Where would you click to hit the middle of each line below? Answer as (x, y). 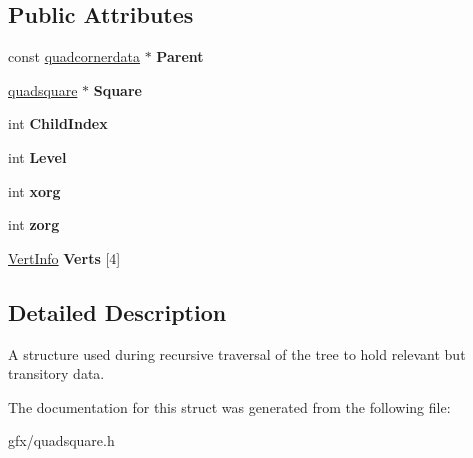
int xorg (34, 190)
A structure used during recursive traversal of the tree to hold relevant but (237, 353)
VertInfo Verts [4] (64, 257)
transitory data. (56, 373)
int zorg (34, 224)
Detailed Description (117, 311)
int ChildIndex (58, 123)
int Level (37, 156)
